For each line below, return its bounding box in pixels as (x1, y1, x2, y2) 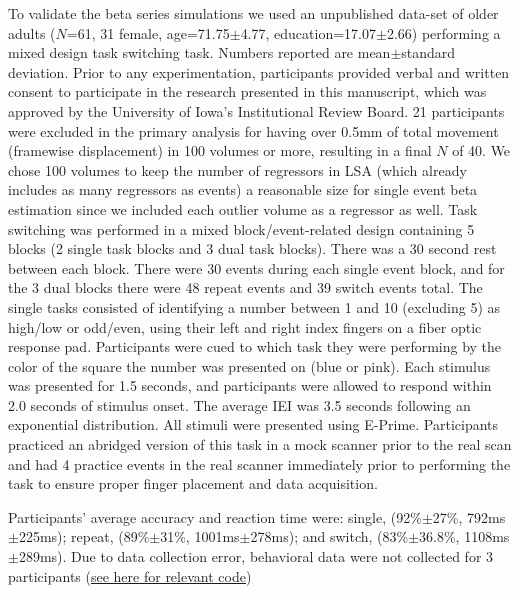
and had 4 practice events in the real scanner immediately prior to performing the (8, 453, 511, 474)
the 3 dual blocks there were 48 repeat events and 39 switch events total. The (8, 277, 483, 298)
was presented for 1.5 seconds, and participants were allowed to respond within (8, 375, 492, 396)
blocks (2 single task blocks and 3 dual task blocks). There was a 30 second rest (8, 238, 497, 259)
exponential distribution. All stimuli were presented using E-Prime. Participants (8, 414, 499, 435)
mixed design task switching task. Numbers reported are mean (8, 42, 391, 63)
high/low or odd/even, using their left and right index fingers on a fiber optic (8, 316, 482, 337)
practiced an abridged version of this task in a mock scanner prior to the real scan (8, 434, 512, 455)
